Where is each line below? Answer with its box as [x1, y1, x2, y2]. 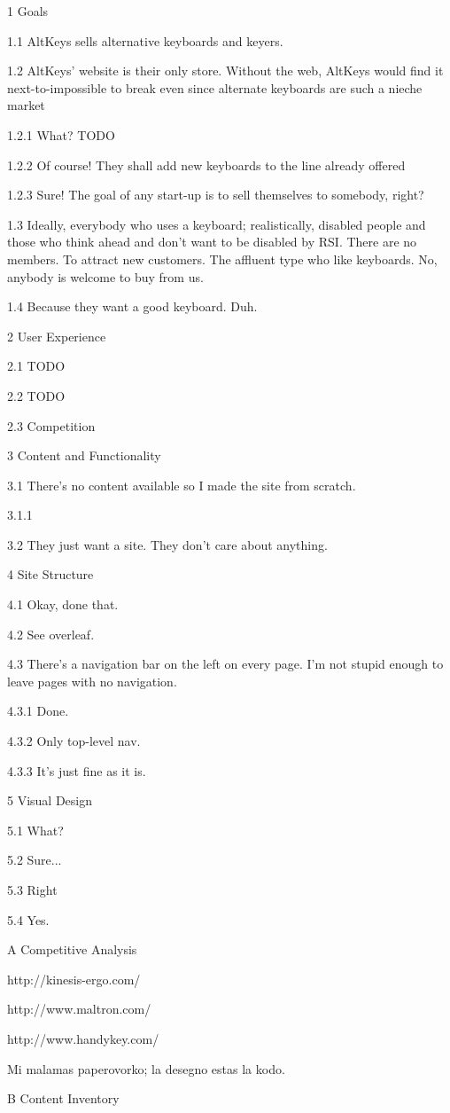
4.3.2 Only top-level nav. [7, 732, 141, 750]
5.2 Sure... [7, 850, 62, 869]
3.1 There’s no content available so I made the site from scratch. [7, 475, 356, 494]
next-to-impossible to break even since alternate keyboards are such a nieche [7, 78, 423, 97]
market [7, 96, 45, 114]
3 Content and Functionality [7, 446, 161, 465]
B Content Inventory [7, 1089, 120, 1108]
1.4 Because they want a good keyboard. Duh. [7, 297, 258, 316]
